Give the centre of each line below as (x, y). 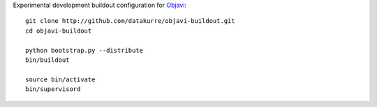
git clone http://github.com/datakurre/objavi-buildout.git (130, 21)
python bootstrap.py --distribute (84, 50)
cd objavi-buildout (59, 31)
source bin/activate (60, 79)
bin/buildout (47, 60)
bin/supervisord (53, 89)
